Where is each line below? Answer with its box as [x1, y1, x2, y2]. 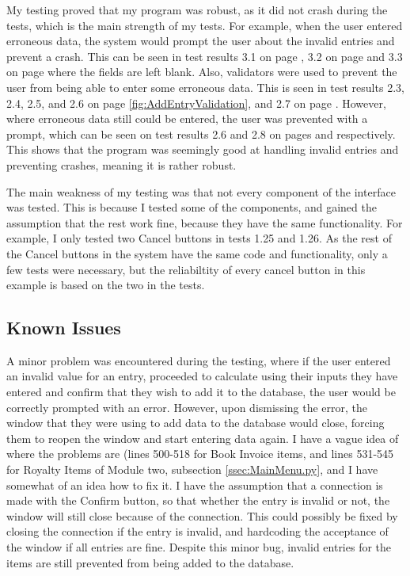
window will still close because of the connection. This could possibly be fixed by [6, 507, 398, 524]
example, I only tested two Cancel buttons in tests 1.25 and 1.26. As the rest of [6, 230, 392, 246]
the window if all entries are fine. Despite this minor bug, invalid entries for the [6, 539, 392, 555]
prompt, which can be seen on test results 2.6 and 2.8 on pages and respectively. [6, 125, 396, 142]
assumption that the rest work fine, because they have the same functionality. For [6, 214, 403, 231]
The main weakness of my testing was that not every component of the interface [6, 183, 396, 200]
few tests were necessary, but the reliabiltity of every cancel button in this [6, 261, 366, 277]
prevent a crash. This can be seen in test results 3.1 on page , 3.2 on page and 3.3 [6, 48, 403, 64]
